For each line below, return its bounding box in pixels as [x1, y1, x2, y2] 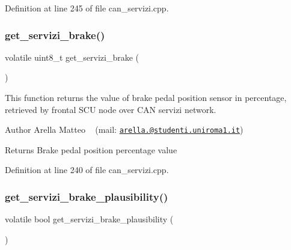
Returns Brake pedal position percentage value [5, 143, 177, 156]
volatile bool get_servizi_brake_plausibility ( [5, 213, 174, 225]
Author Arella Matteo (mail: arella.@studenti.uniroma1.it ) [5, 123, 244, 136]
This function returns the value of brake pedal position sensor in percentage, [5, 91, 287, 103]
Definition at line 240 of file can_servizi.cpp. [5, 163, 169, 176]
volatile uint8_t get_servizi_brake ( [5, 50, 139, 63]
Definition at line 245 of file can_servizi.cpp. [5, 2, 169, 14]
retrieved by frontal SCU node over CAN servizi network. [5, 103, 216, 115]
